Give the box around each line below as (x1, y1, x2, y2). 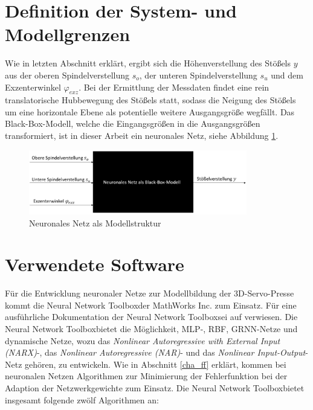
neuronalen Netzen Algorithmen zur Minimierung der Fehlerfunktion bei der (5, 370, 288, 382)
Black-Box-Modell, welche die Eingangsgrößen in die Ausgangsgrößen (5, 117, 260, 130)
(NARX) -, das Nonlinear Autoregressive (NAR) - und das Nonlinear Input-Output (5, 346, 306, 359)
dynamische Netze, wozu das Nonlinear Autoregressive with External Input (5, 334, 280, 347)
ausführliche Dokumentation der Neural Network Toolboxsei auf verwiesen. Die (5, 310, 298, 323)
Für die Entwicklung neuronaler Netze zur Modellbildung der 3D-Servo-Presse (5, 287, 294, 299)
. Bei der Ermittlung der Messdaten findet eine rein (79, 80, 269, 93)
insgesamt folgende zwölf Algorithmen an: (5, 393, 159, 406)
